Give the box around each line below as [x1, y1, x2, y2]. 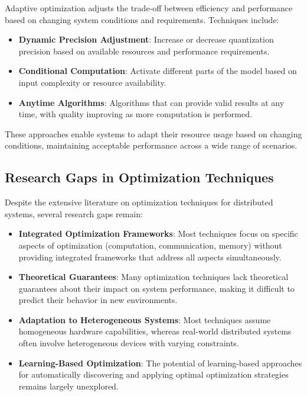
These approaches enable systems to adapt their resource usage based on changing [5, 127, 302, 140]
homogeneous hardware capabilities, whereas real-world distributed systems [18, 325, 292, 337]
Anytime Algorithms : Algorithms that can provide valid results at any [18, 96, 285, 108]
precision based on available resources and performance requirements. [18, 44, 270, 57]
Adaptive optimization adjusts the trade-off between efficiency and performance [5, 2, 293, 14]
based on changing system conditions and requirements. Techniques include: [5, 13, 279, 25]
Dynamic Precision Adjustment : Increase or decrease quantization [18, 33, 274, 46]
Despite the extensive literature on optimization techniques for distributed [5, 196, 273, 208]
